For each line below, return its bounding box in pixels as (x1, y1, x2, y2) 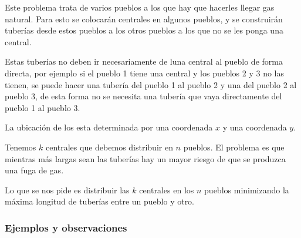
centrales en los (139, 183, 194, 196)
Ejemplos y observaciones (5, 220, 127, 234)
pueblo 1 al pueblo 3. (5, 101, 80, 113)
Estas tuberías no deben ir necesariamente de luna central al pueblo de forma (5, 55, 283, 68)
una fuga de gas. (5, 164, 64, 176)
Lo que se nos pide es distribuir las (5, 183, 130, 196)
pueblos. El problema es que (183, 140, 285, 153)
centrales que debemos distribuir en (45, 140, 173, 153)
